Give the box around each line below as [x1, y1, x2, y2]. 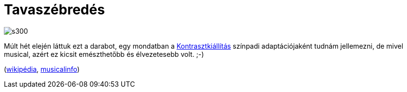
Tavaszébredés [4, 1, 105, 18]
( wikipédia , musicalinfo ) [4, 65, 80, 73]
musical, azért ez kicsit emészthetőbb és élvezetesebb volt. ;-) [4, 50, 204, 58]
